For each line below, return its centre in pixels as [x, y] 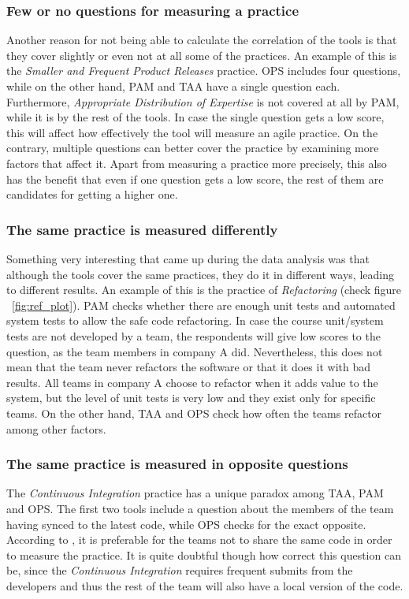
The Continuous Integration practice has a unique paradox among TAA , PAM [195, 493]
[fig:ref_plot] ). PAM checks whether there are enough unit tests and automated [204, 305]
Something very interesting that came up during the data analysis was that [188, 258]
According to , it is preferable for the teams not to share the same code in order [199, 539]
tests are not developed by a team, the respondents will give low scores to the [193, 335]
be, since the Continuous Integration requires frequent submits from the [180, 570]
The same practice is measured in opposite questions [177, 464]
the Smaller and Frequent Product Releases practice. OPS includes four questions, [204, 71]
